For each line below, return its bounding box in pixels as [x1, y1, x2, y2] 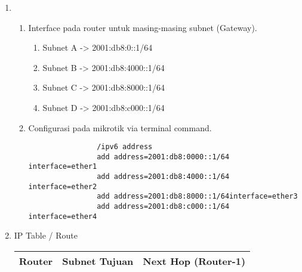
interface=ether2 [28, 182, 97, 191]
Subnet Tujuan [62, 254, 134, 268]
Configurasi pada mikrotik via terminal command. [28, 121, 212, 134]
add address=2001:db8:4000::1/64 [97, 172, 230, 181]
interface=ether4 [28, 212, 97, 221]
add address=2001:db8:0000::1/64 [97, 152, 230, 161]
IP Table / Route [14, 229, 78, 242]
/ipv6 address [97, 143, 153, 152]
